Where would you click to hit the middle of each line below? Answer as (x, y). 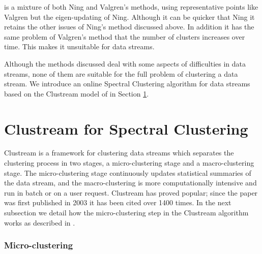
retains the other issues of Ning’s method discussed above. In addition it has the (129, 27)
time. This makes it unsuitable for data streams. (79, 46)
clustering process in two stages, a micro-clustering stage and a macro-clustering (129, 163)
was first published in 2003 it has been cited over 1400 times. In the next (118, 202)
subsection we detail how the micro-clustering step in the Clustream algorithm (126, 213)
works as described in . (40, 222)
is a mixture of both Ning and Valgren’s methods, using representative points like (131, 7)
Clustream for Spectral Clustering (126, 128)
